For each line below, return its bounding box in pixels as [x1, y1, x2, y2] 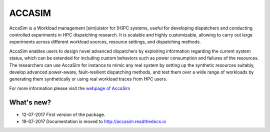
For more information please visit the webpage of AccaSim [9, 85, 130, 91]
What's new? [9, 98, 51, 107]
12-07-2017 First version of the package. [21, 111, 105, 117]
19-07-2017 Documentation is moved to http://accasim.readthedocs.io [21, 118, 166, 124]
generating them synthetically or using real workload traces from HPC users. [9, 76, 167, 82]
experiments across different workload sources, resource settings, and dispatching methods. [9, 39, 201, 45]
